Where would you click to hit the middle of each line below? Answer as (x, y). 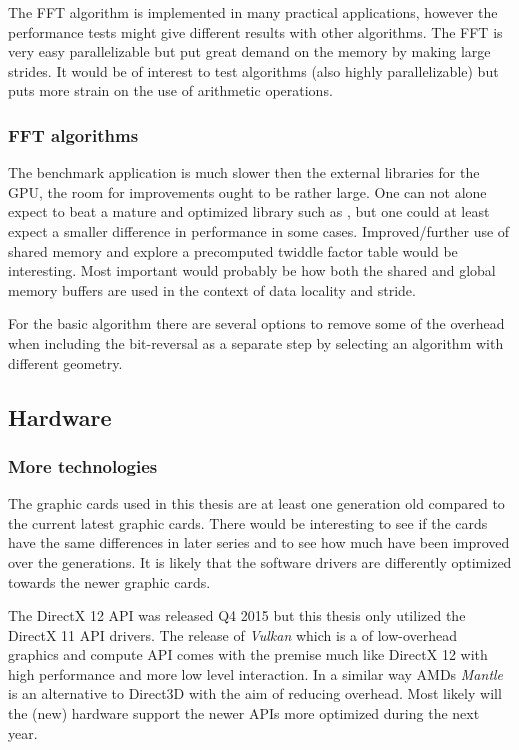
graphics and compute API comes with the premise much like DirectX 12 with (248, 654)
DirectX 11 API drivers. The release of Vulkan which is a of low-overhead (233, 634)
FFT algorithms (73, 134)
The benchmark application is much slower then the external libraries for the (244, 172)
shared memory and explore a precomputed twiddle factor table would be (233, 250)
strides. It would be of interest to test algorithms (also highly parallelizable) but (253, 70)
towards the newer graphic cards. (109, 581)
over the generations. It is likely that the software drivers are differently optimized (260, 561)
